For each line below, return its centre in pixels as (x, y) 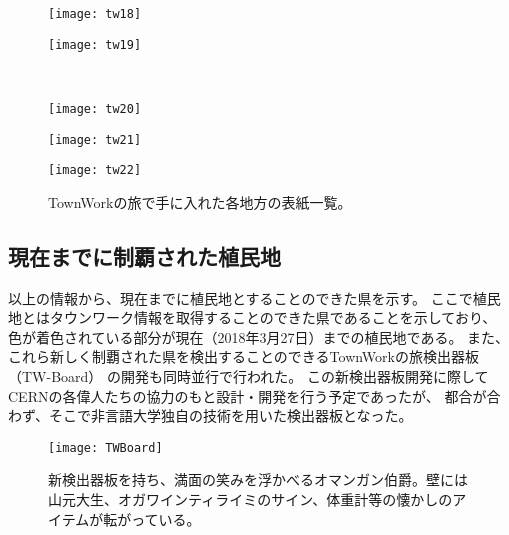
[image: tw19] (95, 44)
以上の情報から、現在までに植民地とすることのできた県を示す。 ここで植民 (254, 297)
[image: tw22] (95, 170)
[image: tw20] (95, 108)
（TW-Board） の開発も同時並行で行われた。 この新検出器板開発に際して (248, 376)
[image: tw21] (95, 139)
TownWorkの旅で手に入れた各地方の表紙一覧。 (200, 201)
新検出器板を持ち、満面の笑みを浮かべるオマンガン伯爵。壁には (258, 479)
